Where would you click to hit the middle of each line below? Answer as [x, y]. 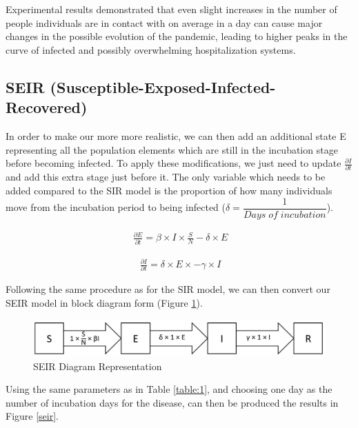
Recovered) [47, 107]
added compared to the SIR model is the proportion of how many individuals [169, 191]
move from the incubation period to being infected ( [116, 207]
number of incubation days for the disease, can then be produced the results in [172, 402]
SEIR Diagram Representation [98, 366]
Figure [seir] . [32, 416]
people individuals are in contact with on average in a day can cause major [164, 22]
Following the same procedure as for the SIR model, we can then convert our [168, 289]
